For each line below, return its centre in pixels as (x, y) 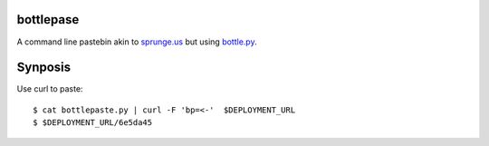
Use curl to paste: (50, 89)
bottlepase (48, 19)
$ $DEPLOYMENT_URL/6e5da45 (93, 123)
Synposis (44, 68)
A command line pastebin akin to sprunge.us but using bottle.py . (137, 42)
